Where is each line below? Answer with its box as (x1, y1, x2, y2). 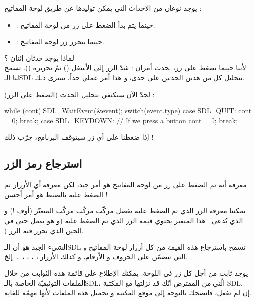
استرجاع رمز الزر (4, 156, 82, 171)
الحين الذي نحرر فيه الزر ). (4, 225, 84, 235)
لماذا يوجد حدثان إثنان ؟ (4, 52, 74, 63)
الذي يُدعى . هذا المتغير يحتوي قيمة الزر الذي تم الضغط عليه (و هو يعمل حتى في (4, 215, 243, 225)
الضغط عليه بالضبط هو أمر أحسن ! (4, 189, 108, 199)
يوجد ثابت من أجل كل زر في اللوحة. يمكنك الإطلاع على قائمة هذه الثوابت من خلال (4, 268, 248, 278)
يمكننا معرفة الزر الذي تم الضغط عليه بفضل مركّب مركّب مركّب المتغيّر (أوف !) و (4, 205, 246, 216)
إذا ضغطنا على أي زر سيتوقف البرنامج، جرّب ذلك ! (4, 132, 154, 142)
